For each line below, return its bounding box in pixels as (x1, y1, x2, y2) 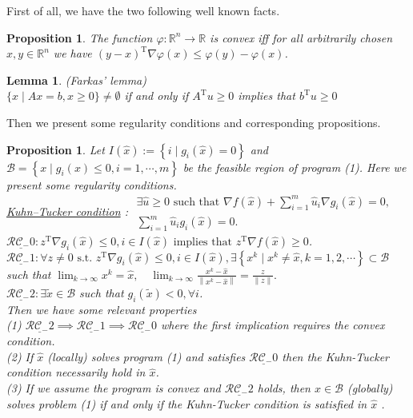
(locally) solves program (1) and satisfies (47, 348, 246, 364)
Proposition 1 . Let (6, 141, 105, 157)
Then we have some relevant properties (6, 301, 197, 317)
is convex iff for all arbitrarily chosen (210, 29, 393, 46)
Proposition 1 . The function (6, 29, 153, 46)
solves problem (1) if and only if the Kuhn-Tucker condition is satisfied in (6, 395, 367, 412)
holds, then (257, 379, 311, 396)
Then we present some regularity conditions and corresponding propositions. (6, 113, 381, 130)
